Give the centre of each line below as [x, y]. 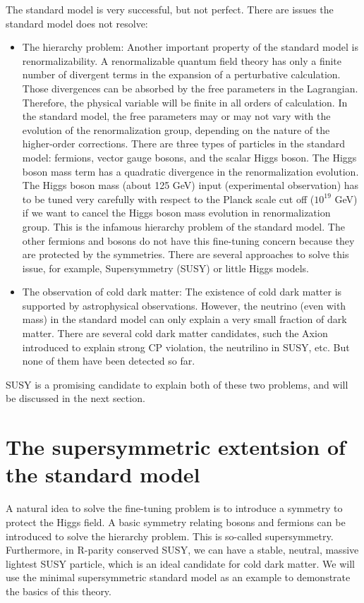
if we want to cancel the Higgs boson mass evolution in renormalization [176, 213]
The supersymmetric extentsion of [176, 447]
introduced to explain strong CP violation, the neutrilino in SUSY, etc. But [186, 347]
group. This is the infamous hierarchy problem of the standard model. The [183, 226]
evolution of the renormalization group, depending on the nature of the [176, 129]
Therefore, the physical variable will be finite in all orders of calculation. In [185, 102]
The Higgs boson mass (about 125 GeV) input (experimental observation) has [190, 185]
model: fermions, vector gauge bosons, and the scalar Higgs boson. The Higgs [189, 157]
